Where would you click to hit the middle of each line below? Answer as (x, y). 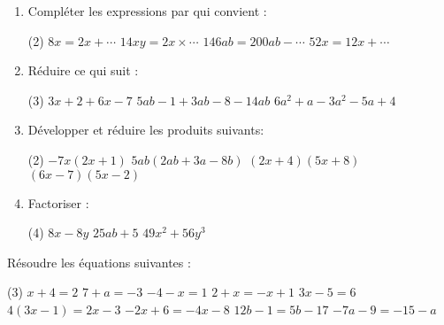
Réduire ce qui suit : (83, 70)
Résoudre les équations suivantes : (99, 262)
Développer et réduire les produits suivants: (146, 130)
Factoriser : (58, 202)
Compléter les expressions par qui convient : (147, 11)
